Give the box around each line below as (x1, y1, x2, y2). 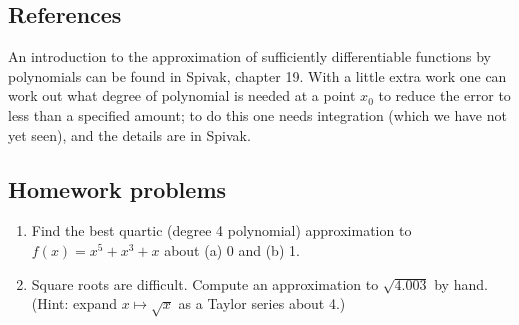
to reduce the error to (378, 85, 511, 106)
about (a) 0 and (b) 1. (164, 239, 300, 260)
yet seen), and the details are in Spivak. (8, 124, 251, 145)
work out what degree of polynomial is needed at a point (8, 85, 356, 106)
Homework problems (8, 173, 227, 204)
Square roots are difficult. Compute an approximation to (31, 273, 379, 294)
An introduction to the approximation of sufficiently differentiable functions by (8, 46, 491, 67)
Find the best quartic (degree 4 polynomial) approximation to (31, 220, 412, 241)
